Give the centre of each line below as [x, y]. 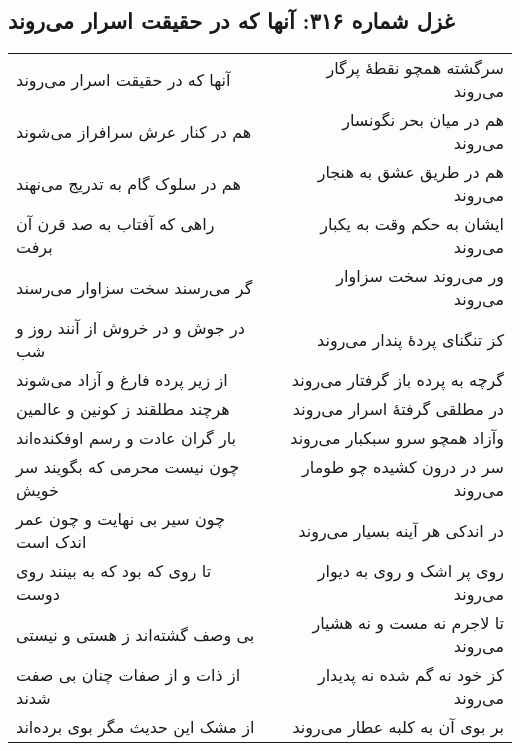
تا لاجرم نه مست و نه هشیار [408, 623]
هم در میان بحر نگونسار [423, 120]
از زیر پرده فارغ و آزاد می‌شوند [122, 380]
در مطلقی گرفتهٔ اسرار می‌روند [398, 409]
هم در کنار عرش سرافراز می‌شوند [134, 131]
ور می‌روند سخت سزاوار [420, 276]
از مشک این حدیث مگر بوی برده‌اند [135, 727]
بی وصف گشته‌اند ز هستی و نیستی [135, 634]
